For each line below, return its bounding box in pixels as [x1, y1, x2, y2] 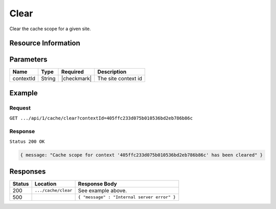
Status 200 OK [9, 139, 45, 144]
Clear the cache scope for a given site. [9, 26, 91, 32]
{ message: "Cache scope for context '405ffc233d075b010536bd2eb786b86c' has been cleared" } [20, 152, 263, 158]
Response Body [78, 180, 117, 187]
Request [9, 104, 31, 111]
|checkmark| [61, 75, 92, 82]
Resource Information [9, 39, 80, 48]
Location [34, 180, 57, 187]
